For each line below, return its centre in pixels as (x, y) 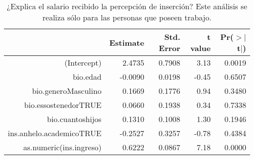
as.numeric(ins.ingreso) (62, 147)
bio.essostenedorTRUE (63, 105)
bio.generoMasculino (67, 91)
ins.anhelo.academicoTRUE (55, 133)
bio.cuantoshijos (74, 119)
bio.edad (87, 77)
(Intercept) (83, 62)
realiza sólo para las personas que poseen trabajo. (127, 17)
